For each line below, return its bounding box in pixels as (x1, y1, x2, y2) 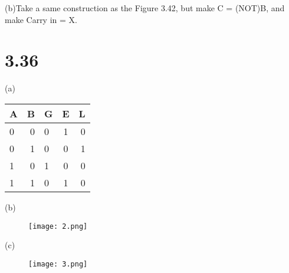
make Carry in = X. (5, 13, 77, 25)
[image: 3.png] (28, 259, 88, 268)
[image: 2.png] (28, 222, 88, 231)
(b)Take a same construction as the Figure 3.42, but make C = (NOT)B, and (5, 2, 285, 14)
